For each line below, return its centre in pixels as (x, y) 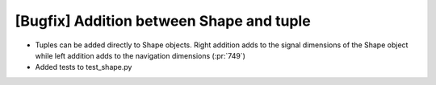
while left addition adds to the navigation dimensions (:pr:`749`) (140, 55)
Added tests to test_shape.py (84, 67)
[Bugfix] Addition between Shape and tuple (163, 21)
